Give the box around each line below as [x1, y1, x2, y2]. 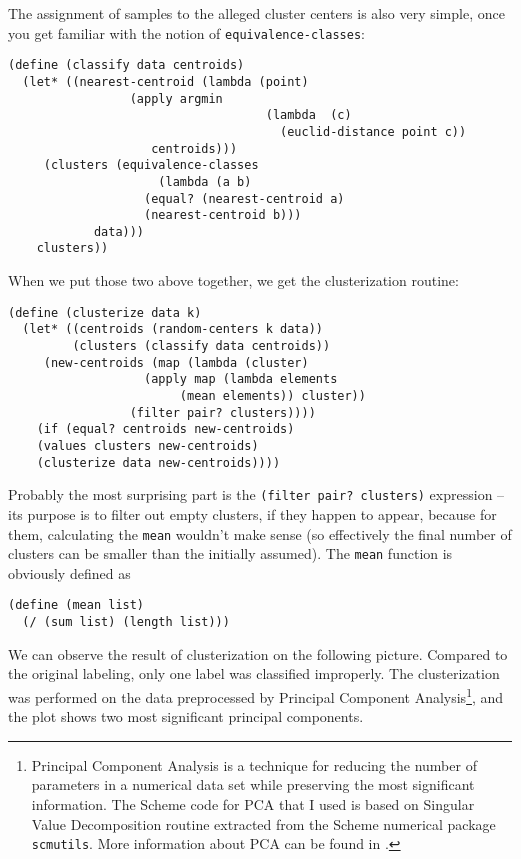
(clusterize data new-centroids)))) [36, 455, 281, 470]
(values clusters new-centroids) [36, 438, 259, 453]
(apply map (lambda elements [144, 372, 338, 387]
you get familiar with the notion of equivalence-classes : [8, 22, 365, 43]
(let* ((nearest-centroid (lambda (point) [22, 74, 309, 89]
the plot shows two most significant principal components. [8, 706, 364, 727]
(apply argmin [129, 91, 223, 106]
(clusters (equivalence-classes [43, 158, 259, 173]
